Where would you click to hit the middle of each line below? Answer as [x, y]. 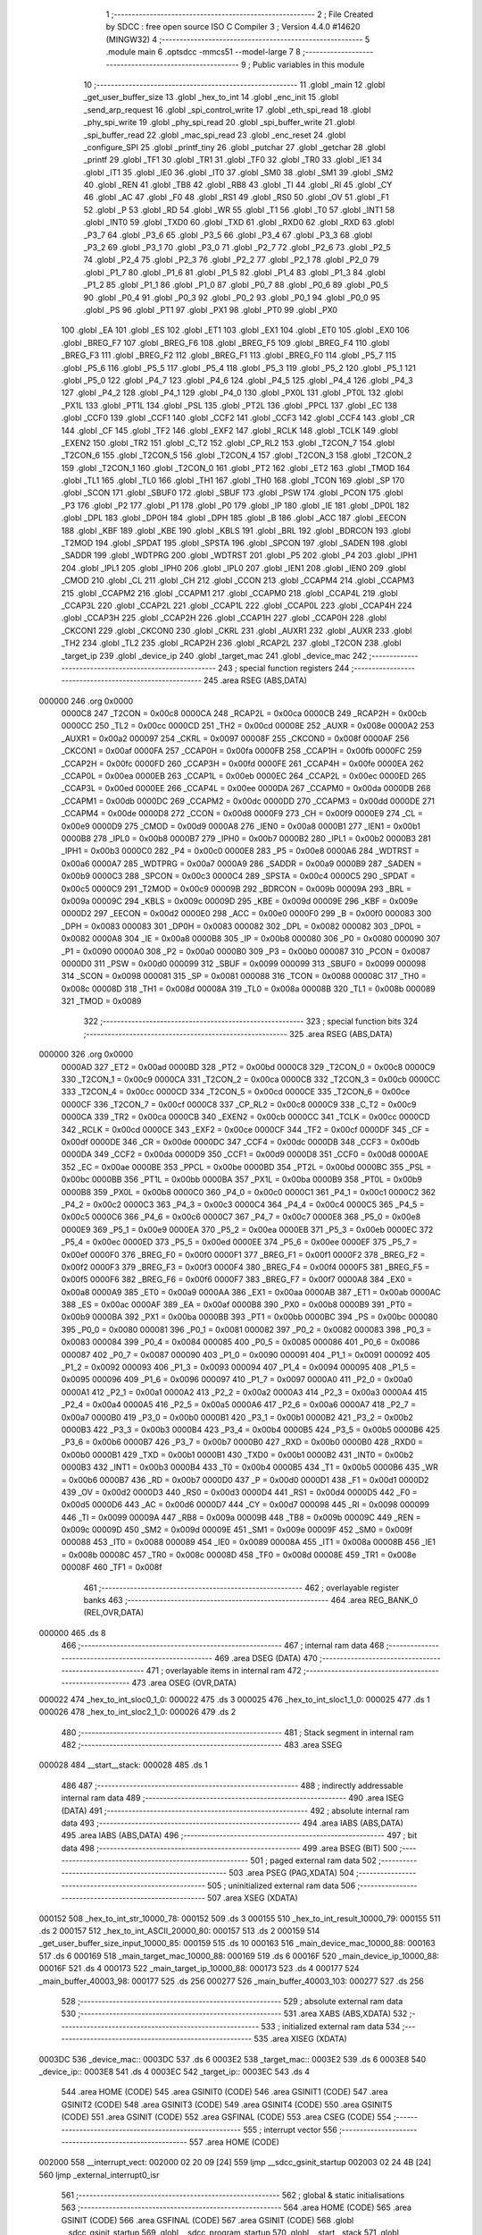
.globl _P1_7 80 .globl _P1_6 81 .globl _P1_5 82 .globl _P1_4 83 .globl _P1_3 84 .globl [234, 272]
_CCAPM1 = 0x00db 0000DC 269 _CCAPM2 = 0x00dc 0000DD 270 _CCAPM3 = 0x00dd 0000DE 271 [248, 801]
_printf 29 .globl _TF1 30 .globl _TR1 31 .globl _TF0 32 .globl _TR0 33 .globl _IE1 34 [233, 160]
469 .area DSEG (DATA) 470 [266, 1657]
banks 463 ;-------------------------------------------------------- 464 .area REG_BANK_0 [251, 1600]
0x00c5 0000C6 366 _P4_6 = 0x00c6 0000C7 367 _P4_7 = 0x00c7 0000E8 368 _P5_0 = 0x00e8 [241, 1217]
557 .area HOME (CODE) [234, 2142]
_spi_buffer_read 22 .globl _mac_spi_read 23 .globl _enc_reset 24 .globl [215, 135]
